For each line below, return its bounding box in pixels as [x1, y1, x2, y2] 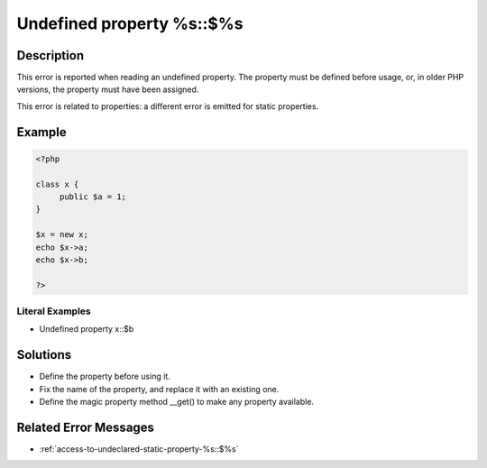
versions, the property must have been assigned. [16, 84, 199, 95]
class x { [35, 179, 79, 189]
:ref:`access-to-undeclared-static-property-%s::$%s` [39, 444, 239, 454]
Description [16, 48, 85, 63]
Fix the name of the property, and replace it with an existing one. [39, 383, 280, 394]
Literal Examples [16, 305, 91, 317]
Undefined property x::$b [39, 324, 134, 335]
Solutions [16, 347, 72, 362]
